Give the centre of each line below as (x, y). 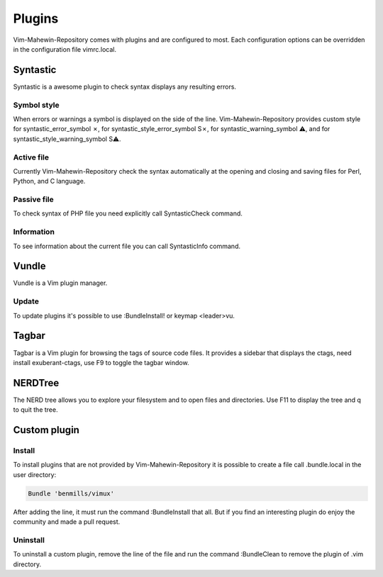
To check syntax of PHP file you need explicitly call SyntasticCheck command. (128, 213)
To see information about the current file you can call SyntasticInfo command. (127, 246)
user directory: (35, 474)
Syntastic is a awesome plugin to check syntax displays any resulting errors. (125, 86)
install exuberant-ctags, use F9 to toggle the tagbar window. (101, 362)
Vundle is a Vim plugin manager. (60, 283)
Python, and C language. (49, 181)
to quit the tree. (35, 410)
